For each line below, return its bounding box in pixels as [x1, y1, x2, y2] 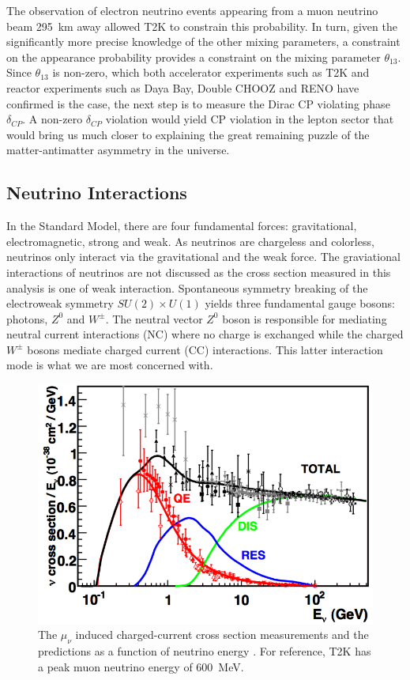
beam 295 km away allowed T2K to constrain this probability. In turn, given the [6, 17, 397, 34]
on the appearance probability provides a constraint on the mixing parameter [6, 48, 381, 65]
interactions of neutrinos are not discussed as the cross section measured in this [6, 263, 391, 280]
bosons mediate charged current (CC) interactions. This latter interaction [27, 341, 383, 357]
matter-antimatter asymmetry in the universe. [6, 142, 230, 158]
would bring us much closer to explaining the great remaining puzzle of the [6, 126, 370, 142]
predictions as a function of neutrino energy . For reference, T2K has [38, 643, 371, 659]
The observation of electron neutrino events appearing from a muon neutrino [6, 2, 378, 18]
